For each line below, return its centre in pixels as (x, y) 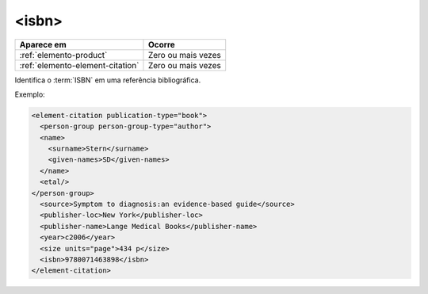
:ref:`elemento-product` (63, 55)
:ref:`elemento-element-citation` (79, 65)
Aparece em (43, 44)
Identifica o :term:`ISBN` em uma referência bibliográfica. (108, 80)
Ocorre (162, 44)
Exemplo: (30, 94)
